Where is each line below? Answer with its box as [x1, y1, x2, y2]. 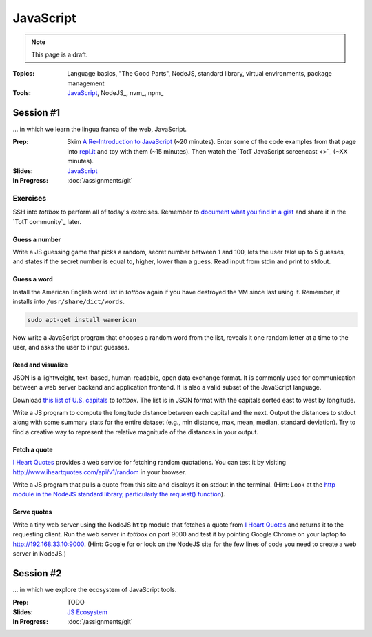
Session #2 [12, 567, 62, 579]
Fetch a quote [12, 445, 53, 454]
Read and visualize [12, 361, 68, 369]
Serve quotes [12, 507, 52, 516]
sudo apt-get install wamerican [27, 316, 137, 324]
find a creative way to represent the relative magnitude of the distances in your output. [12, 427, 258, 436]
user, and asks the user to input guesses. [12, 343, 130, 352]
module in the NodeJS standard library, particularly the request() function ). [12, 490, 225, 498]
